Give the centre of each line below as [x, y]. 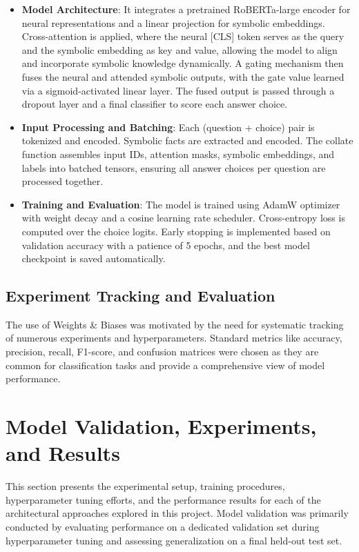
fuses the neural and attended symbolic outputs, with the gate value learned [183, 76]
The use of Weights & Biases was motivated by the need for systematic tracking [175, 324]
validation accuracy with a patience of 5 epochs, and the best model [166, 245]
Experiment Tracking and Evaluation [140, 296]
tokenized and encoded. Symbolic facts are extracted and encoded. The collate [187, 140]
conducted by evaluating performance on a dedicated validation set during [163, 526]
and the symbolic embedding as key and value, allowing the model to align [179, 49]
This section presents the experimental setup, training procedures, [145, 486]
